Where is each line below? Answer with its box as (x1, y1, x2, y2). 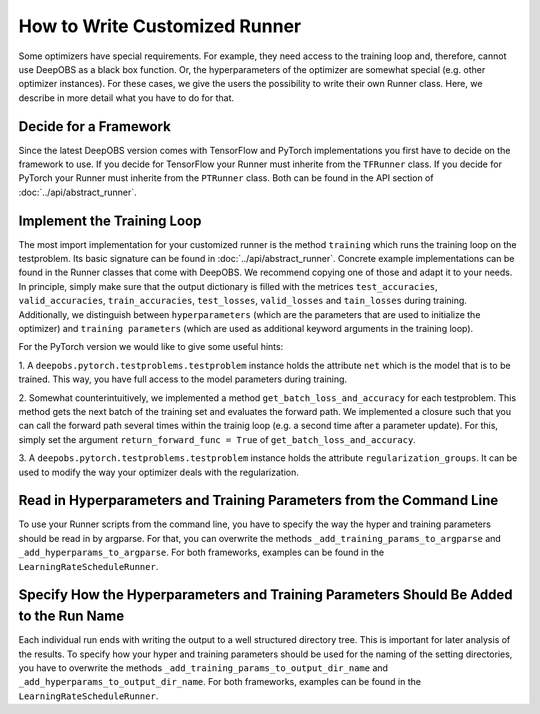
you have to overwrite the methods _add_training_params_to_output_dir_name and (18, 661, 389, 674)
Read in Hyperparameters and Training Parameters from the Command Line (18, 492, 499, 509)
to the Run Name (18, 608, 125, 625)
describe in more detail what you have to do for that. (18, 91, 235, 104)
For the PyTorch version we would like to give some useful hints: (18, 341, 284, 353)
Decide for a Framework (18, 118, 172, 135)
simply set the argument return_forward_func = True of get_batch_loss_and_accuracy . (18, 433, 417, 445)
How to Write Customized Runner (18, 15, 302, 37)
